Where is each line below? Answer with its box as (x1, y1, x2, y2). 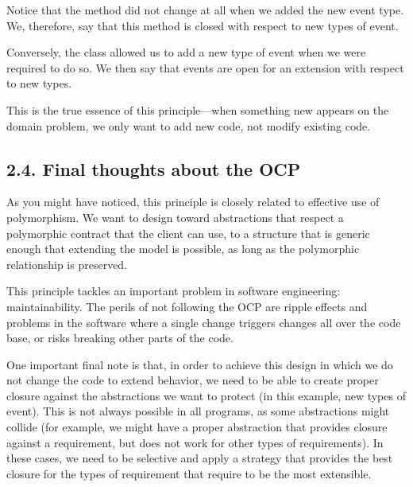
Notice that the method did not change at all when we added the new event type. (6, 2, 404, 18)
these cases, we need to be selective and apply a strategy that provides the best (6, 450, 393, 466)
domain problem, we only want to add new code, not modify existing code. (6, 117, 371, 134)
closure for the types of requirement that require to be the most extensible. (6, 465, 372, 481)
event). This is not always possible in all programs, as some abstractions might (6, 403, 390, 419)
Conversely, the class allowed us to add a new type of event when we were (6, 44, 366, 60)
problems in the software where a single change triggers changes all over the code (6, 314, 401, 330)
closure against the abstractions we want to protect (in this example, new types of (6, 387, 406, 403)
